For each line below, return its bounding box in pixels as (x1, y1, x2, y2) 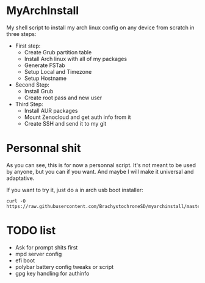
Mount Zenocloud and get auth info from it (24, 113, 131, 121)
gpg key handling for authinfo (15, 270, 90, 277)
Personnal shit (6, 141, 81, 156)
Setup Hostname (24, 74, 67, 82)
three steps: (6, 30, 37, 37)
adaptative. (6, 174, 35, 182)
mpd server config (15, 250, 62, 257)
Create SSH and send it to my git (24, 120, 107, 127)
